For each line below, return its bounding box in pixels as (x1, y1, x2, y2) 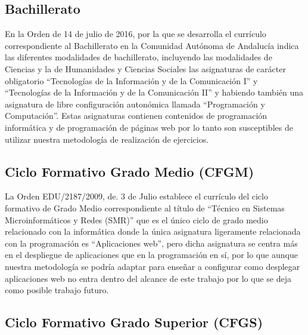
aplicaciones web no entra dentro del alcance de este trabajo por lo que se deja (5, 272, 292, 284)
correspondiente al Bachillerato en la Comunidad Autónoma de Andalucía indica (5, 39, 299, 51)
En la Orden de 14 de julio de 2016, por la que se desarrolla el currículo (5, 27, 266, 40)
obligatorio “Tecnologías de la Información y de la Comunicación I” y (5, 74, 258, 87)
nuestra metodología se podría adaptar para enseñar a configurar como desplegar (5, 260, 300, 272)
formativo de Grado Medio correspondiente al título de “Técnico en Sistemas (5, 201, 285, 214)
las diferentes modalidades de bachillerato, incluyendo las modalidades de (5, 51, 272, 63)
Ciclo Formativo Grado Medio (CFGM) (5, 162, 254, 180)
